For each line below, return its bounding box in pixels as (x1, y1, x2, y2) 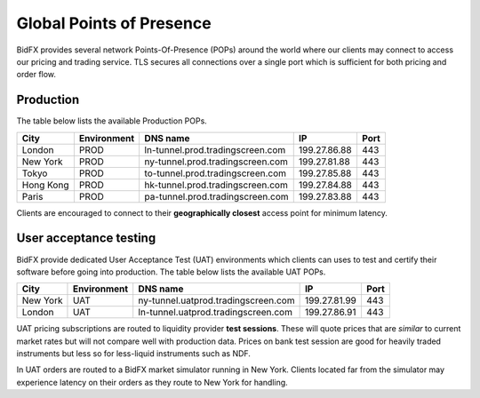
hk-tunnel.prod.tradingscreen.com (144, 179, 288, 191)
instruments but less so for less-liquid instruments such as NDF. (16, 348, 251, 359)
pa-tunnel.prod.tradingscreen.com (144, 190, 289, 203)
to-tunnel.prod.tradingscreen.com (144, 167, 287, 179)
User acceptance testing (16, 231, 156, 246)
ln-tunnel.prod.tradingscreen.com (144, 143, 286, 155)
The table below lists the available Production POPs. (16, 115, 208, 126)
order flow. (16, 69, 57, 80)
